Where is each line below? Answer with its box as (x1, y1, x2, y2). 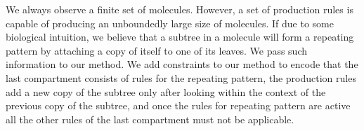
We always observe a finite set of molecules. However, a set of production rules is (6, 2, 353, 16)
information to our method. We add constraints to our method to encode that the (6, 57, 358, 71)
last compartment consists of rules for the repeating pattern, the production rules (6, 70, 356, 85)
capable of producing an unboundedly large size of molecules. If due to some (6, 15, 334, 30)
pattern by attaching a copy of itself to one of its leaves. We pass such (6, 43, 308, 57)
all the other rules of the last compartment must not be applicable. (6, 111, 294, 126)
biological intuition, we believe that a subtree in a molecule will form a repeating (6, 29, 354, 44)
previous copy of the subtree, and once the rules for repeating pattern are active (6, 98, 351, 113)
